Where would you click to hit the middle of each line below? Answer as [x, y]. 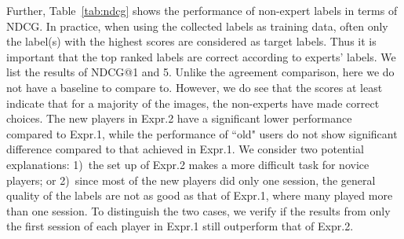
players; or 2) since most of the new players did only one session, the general [191, 180]
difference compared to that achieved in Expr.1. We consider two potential [185, 149]
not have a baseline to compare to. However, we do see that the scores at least [195, 87]
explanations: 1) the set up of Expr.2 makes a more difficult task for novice [188, 164]
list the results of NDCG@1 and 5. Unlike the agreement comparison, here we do [200, 72]
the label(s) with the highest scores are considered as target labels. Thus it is [191, 41]
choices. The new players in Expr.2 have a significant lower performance [179, 118]
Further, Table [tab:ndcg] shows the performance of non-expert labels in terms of [202, 10]
